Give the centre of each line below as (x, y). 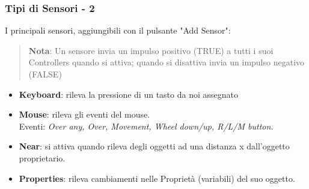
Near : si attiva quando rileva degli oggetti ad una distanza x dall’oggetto (154, 146)
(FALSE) (45, 74)
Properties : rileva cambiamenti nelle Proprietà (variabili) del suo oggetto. (157, 178)
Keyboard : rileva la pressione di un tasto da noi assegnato (128, 94)
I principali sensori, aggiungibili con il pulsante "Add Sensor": (118, 30)
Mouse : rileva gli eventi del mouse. (84, 114)
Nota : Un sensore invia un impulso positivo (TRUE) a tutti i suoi (151, 50)
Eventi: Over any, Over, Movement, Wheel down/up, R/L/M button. (146, 126)
